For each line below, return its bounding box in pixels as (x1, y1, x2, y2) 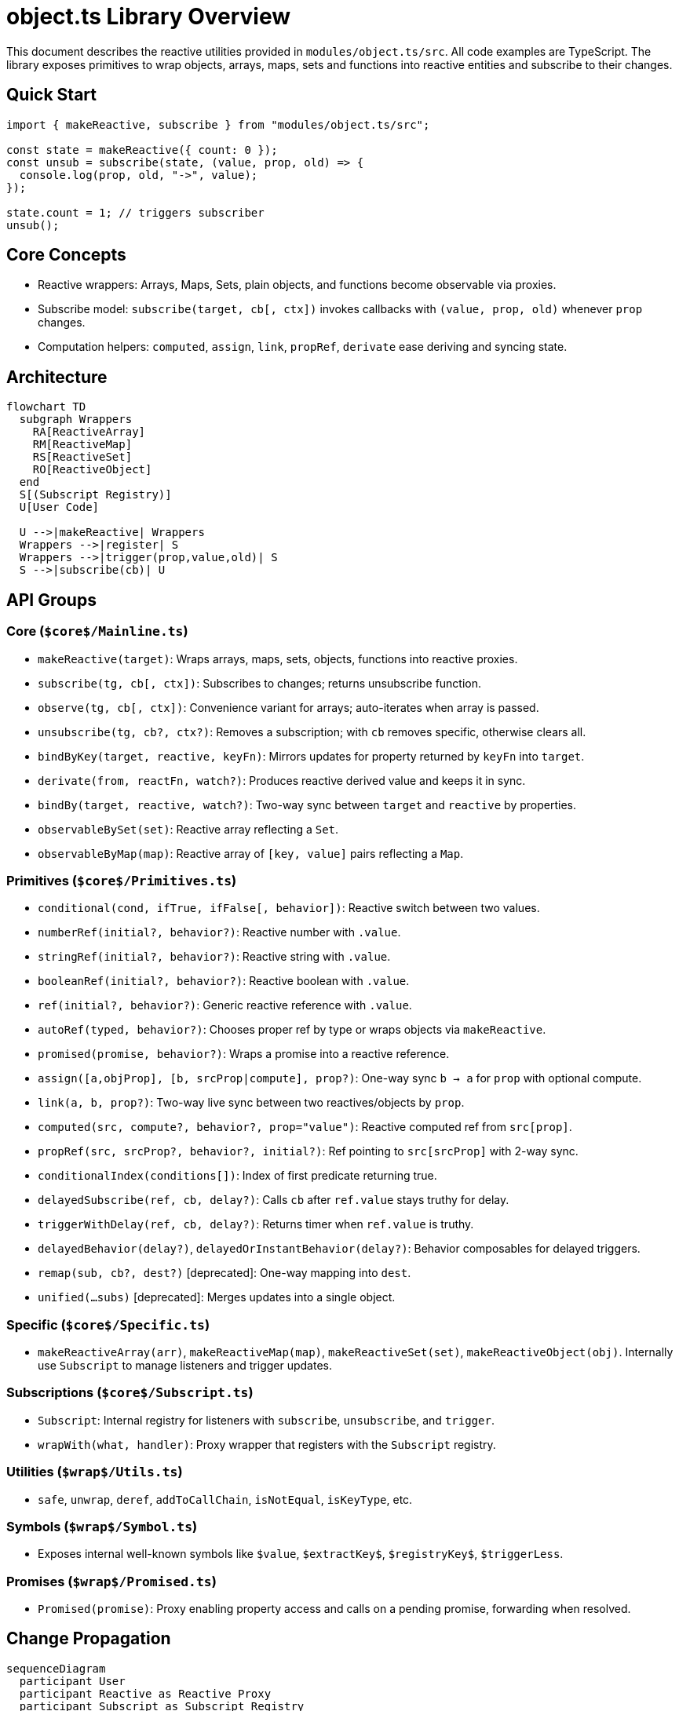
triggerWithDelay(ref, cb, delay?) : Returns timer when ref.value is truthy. (38, 1217, 474, 1231)
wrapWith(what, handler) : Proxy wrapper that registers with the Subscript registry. (38, 1437, 496, 1451)
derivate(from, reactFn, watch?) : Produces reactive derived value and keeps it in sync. (38, 773, 526, 787)
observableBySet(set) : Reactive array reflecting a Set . (38, 822, 339, 836)
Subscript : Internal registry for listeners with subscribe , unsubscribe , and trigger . (38, 1413, 495, 1427)
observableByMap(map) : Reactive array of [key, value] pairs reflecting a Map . (38, 846, 464, 860)
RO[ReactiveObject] (32, 463, 152, 476)
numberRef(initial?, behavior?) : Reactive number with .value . (38, 925, 401, 939)
